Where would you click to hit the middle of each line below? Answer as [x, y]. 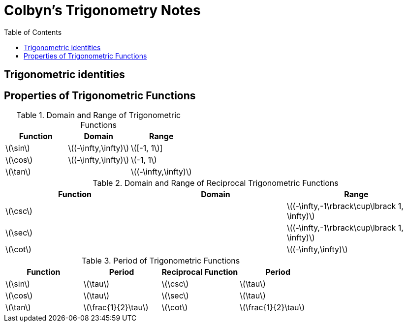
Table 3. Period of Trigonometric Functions [161, 261]
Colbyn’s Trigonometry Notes [102, 10]
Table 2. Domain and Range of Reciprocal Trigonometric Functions [216, 183]
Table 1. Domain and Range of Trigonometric [99, 115]
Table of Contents [33, 32]
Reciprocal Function [200, 272]
